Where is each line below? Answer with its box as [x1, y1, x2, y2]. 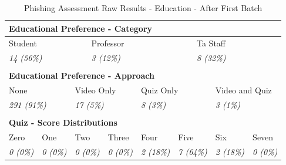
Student [9, 37, 37, 49]
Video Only [75, 84, 116, 96]
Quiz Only [140, 84, 179, 96]
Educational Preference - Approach [9, 69, 154, 82]
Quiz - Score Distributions [9, 116, 117, 129]
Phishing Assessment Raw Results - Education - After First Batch [23, 2, 263, 14]
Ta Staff [197, 37, 226, 49]
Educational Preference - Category [9, 22, 153, 34]
